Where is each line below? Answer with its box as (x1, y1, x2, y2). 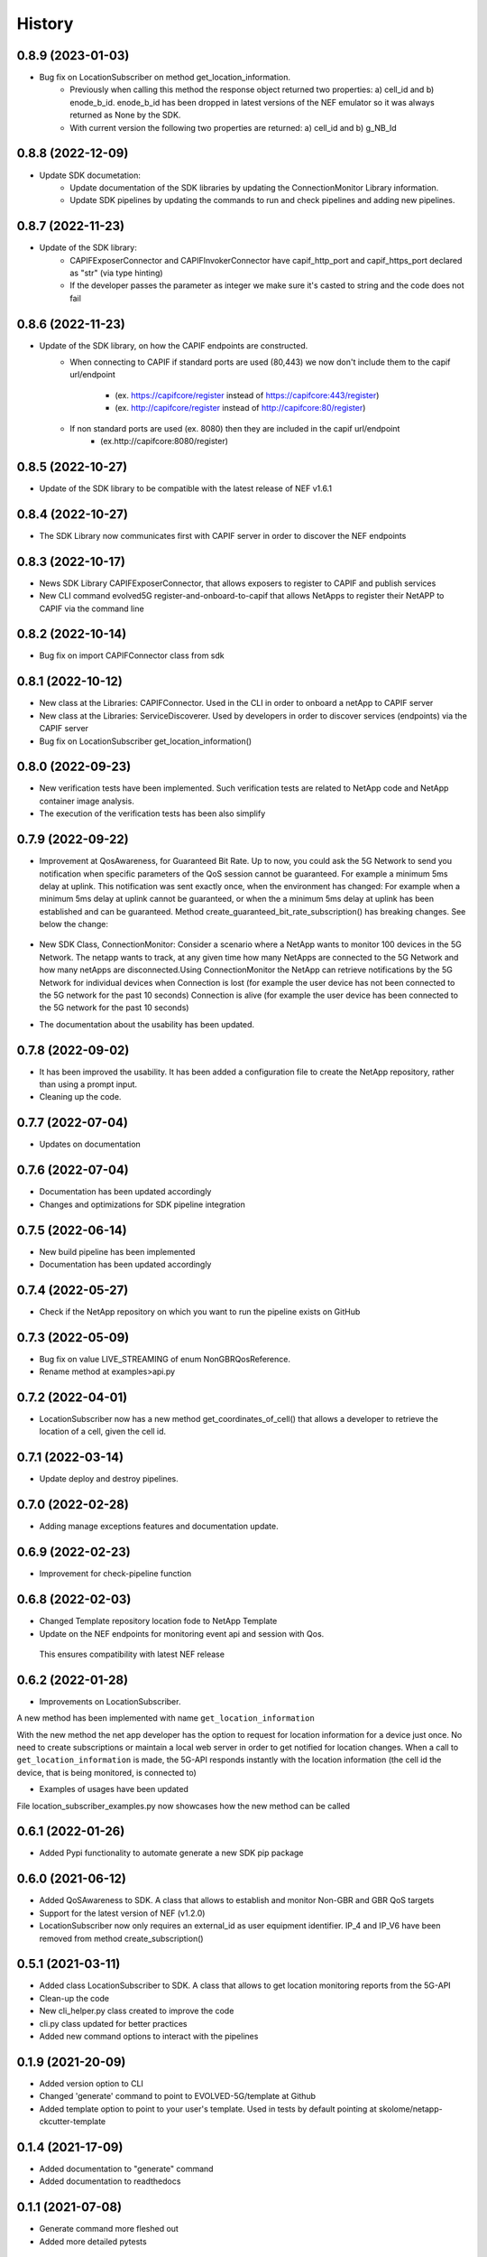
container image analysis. (39, 795, 134, 806)
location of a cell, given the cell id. (39, 1426, 167, 1437)
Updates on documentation (39, 1138, 142, 1150)
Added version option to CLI (39, 2077, 144, 2089)
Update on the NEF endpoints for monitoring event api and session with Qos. (39, 1628, 325, 1639)
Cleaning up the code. (39, 1091, 122, 1102)
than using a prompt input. (39, 1079, 138, 1090)
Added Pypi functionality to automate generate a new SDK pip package (39, 1847, 304, 1859)
